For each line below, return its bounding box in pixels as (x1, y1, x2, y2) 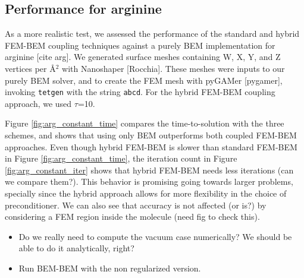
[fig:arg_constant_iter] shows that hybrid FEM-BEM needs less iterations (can (5, 163, 294, 176)
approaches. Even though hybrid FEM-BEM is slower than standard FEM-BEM (5, 140, 297, 153)
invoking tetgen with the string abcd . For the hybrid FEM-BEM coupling (5, 86, 275, 98)
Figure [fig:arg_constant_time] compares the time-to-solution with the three (5, 117, 284, 129)
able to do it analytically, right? (18, 242, 134, 254)
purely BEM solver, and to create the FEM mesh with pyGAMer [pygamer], (5, 74, 283, 86)
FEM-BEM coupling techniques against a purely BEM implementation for (5, 39, 275, 51)
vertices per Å (5, 62, 56, 74)
